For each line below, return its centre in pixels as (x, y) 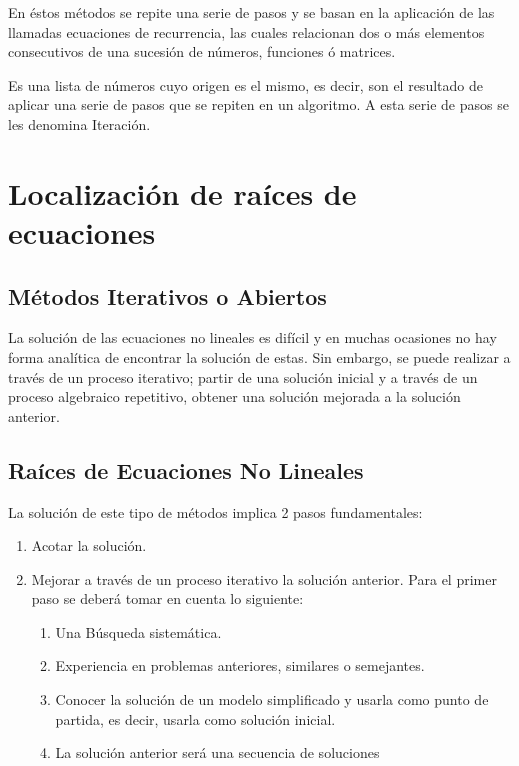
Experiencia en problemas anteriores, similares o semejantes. (240, 665)
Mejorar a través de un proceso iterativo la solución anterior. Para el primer (264, 578)
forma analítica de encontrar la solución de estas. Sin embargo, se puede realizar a (259, 356)
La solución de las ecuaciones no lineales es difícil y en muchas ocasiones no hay (252, 337)
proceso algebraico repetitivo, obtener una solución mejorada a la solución (234, 396)
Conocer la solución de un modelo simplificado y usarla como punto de (272, 699)
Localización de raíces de (182, 192)
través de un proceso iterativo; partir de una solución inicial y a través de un (243, 376)
